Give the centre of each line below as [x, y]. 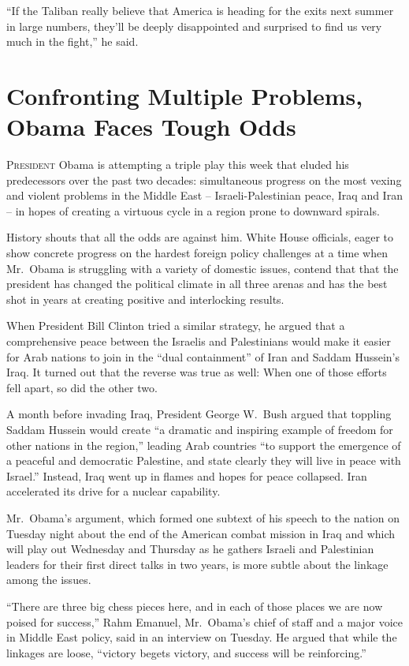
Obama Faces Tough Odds [151, 127]
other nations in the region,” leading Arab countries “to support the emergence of [204, 445]
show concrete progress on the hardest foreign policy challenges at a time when [197, 253]
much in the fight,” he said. [73, 41]
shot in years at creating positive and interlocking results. [145, 299]
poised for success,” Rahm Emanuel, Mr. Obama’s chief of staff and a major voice [204, 621]
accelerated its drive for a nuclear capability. [113, 491]
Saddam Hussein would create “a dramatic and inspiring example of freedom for [200, 429]
